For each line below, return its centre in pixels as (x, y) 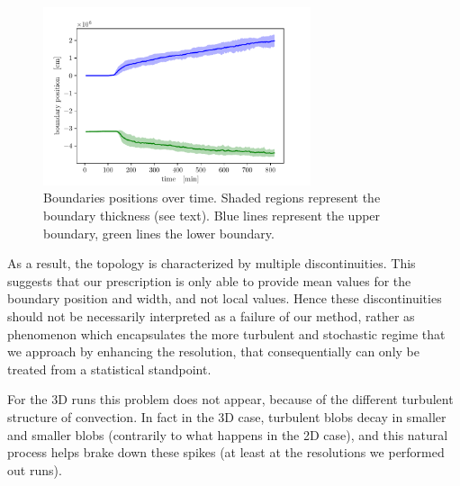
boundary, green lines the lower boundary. (159, 233)
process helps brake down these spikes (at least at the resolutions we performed (226, 452)
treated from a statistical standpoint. (109, 369)
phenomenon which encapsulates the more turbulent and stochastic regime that (226, 333)
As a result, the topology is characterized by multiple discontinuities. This (212, 263)
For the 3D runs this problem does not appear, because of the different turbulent (230, 399)
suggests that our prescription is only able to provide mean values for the (209, 280)
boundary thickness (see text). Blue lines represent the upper (212, 216)
